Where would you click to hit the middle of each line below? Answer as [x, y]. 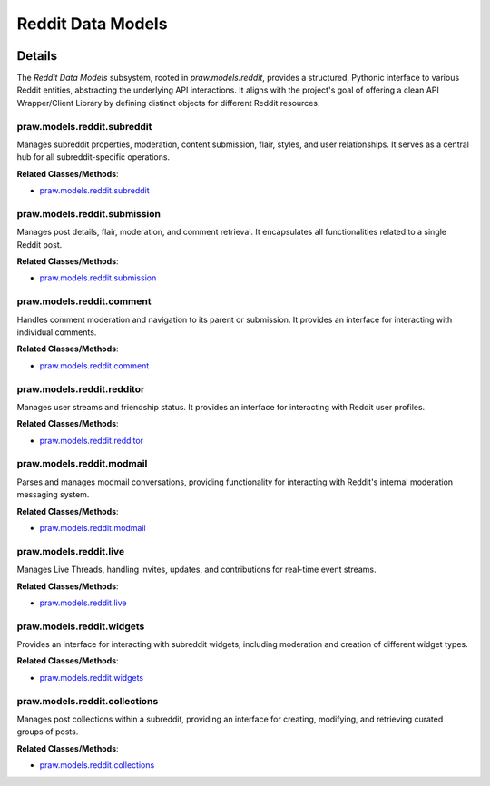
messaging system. [53, 495]
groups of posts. [48, 732]
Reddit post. [39, 244]
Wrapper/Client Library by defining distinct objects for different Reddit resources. [168, 103]
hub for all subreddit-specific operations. [93, 157]
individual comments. [57, 332]
